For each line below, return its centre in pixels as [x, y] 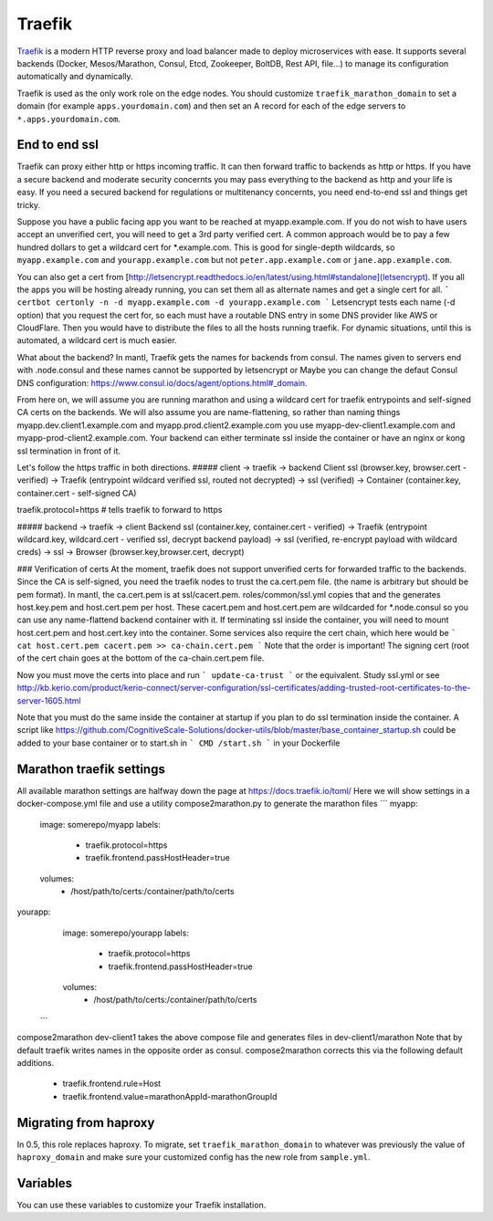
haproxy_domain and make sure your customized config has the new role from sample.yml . [194, 1157]
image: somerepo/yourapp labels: [126, 933]
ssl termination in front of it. [69, 451]
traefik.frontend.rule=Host [112, 1084]
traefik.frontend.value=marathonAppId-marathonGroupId [170, 1096]
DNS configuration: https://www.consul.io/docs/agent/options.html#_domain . [162, 382]
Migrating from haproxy [86, 1122]
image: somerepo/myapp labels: [100, 824]
